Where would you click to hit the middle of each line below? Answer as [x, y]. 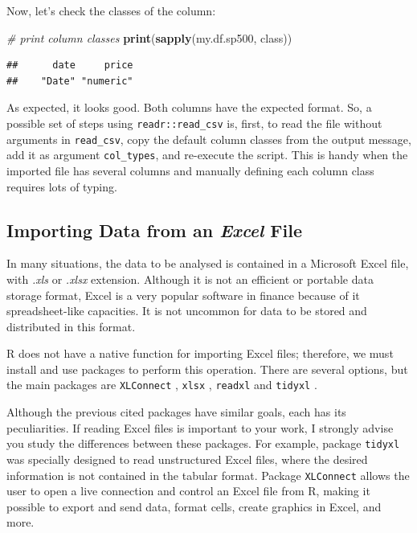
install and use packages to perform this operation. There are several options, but [207, 369]
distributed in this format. [71, 326]
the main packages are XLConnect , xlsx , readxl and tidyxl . [162, 385]
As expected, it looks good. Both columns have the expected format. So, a [189, 107]
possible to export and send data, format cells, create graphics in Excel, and [194, 506]
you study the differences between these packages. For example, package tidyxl [203, 443]
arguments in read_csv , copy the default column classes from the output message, [209, 139]
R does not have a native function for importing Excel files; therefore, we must [200, 353]
